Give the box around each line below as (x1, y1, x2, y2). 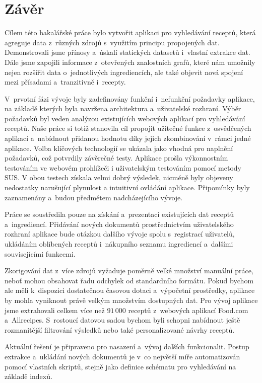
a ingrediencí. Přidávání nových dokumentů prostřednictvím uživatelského (5, 218, 234, 229)
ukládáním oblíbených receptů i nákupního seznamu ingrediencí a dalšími (5, 239, 233, 249)
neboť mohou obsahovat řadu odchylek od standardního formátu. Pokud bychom (5, 275, 254, 285)
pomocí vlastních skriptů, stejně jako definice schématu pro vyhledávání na (5, 361, 236, 371)
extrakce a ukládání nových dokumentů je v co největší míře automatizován (5, 351, 240, 361)
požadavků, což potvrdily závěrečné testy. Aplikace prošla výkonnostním (5, 152, 228, 163)
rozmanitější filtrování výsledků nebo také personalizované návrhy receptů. (5, 324, 235, 335)
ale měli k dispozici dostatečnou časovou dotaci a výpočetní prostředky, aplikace (5, 285, 255, 295)
